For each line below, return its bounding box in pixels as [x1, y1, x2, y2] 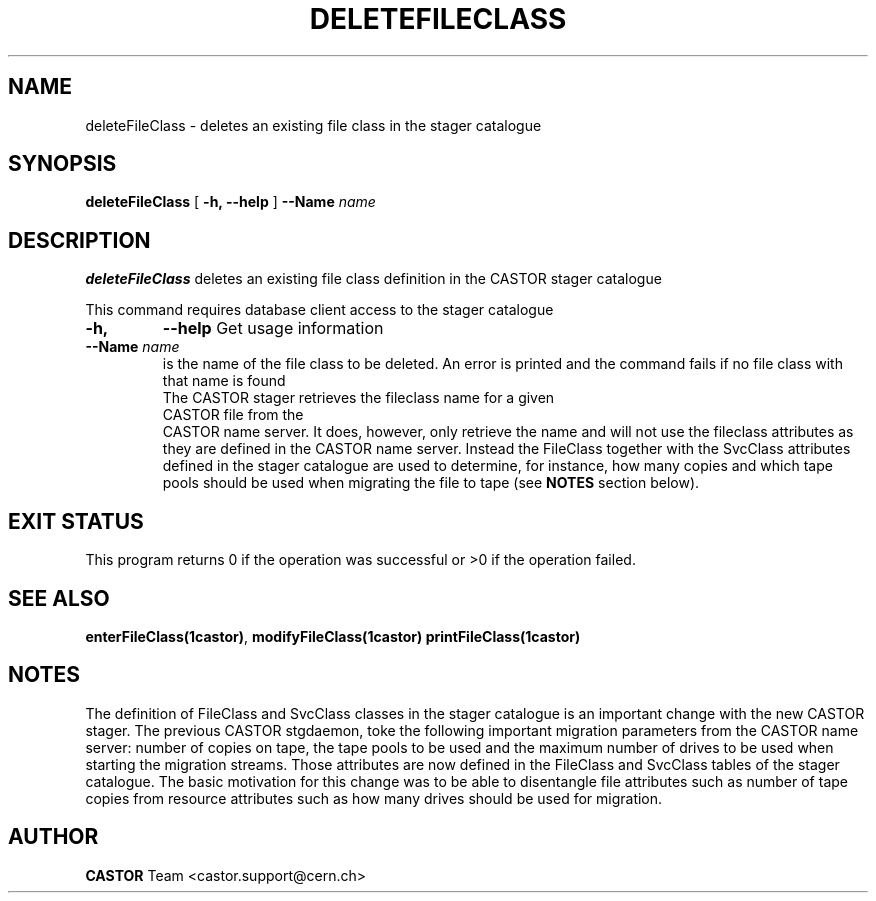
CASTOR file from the [162, 406, 304, 424]
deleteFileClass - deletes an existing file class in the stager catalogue [85, 116, 542, 134]
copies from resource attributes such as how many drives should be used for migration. [85, 789, 663, 807]
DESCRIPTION [8, 227, 151, 253]
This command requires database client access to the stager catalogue [85, 301, 554, 319]
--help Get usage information [162, 318, 384, 339]
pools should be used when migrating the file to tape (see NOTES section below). [162, 474, 700, 492]
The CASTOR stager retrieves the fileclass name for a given [162, 389, 555, 407]
